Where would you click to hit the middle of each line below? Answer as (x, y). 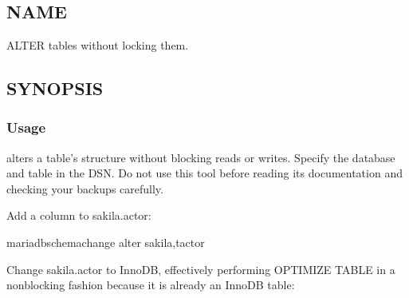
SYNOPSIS (55, 87)
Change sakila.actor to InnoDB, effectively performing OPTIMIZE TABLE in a (201, 269)
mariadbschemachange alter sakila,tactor (106, 242)
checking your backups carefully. (85, 188)
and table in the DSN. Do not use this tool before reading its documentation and (204, 173)
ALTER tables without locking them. (98, 45)
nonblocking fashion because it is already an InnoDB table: (151, 285)
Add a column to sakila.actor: (79, 215)
